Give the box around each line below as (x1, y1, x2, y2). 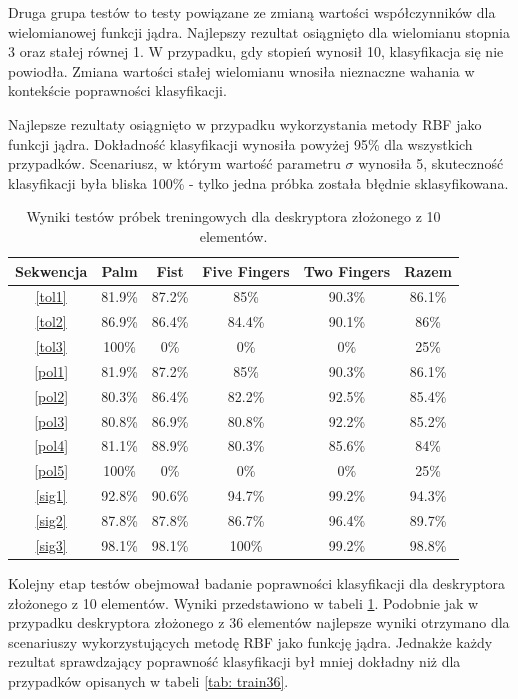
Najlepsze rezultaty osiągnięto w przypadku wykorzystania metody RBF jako (8, 113, 482, 134)
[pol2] (34, 385, 69, 406)
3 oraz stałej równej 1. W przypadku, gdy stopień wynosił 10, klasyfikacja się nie (8, 41, 504, 62)
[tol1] (35, 286, 67, 307)
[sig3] (35, 534, 67, 555)
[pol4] (34, 435, 69, 456)
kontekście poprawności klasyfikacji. (8, 80, 227, 101)
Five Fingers (202, 260, 290, 281)
